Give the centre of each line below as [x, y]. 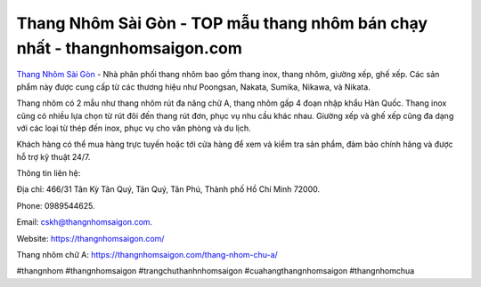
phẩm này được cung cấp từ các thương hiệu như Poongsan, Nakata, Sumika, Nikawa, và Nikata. [194, 87]
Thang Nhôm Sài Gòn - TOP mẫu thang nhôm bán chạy [222, 23]
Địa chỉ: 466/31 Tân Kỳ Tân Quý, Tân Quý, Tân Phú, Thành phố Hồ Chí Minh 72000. [168, 189]
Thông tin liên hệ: [49, 173]
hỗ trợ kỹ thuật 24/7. [53, 156]
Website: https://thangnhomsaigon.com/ [90, 238]
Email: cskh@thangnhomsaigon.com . [85, 222]
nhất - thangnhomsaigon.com [129, 48]
